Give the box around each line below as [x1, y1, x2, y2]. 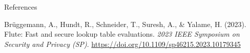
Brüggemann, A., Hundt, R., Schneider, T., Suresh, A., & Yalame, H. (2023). [4, 18, 246, 29]
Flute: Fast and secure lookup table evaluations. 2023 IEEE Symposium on [4, 29, 240, 39]
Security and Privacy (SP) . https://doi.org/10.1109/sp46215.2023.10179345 [4, 38, 241, 49]
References [4, 2, 37, 12]
